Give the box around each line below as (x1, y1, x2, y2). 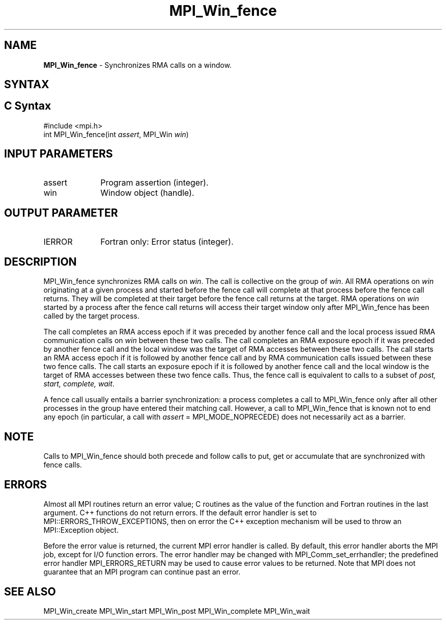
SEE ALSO (4, 585, 56, 598)
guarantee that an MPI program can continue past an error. (43, 567, 241, 577)
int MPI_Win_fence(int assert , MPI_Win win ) (43, 129, 189, 139)
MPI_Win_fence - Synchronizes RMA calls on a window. (43, 60, 232, 69)
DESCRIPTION (4, 255, 77, 268)
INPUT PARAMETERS (4, 147, 113, 161)
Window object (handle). (100, 187, 194, 198)
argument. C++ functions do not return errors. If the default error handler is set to (43, 508, 317, 517)
